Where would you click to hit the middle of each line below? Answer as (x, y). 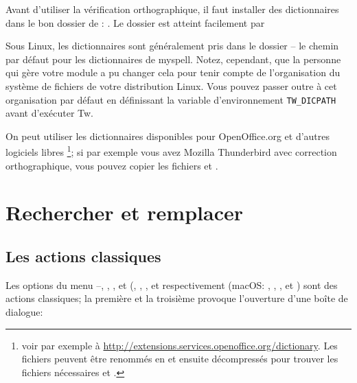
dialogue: (24, 312)
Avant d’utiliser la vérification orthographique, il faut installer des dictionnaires (172, 9)
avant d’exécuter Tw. (49, 113)
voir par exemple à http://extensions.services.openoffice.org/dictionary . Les (180, 345)
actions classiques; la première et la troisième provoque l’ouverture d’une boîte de (177, 298)
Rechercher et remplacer (124, 212)
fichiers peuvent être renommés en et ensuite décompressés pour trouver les (180, 359)
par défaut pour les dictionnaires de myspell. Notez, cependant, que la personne (173, 59)
